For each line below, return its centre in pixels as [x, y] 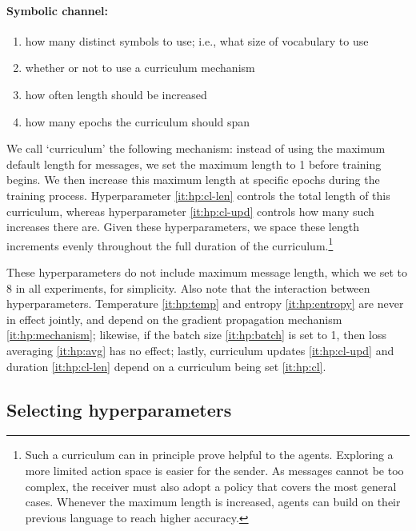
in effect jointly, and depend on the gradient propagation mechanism [174, 319]
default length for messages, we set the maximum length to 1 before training [194, 164]
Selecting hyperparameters [119, 409]
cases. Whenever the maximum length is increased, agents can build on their [213, 502]
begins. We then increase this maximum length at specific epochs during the [193, 180]
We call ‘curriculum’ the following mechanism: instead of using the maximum [196, 148]
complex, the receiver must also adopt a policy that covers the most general [211, 486]
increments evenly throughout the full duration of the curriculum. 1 [170, 244]
